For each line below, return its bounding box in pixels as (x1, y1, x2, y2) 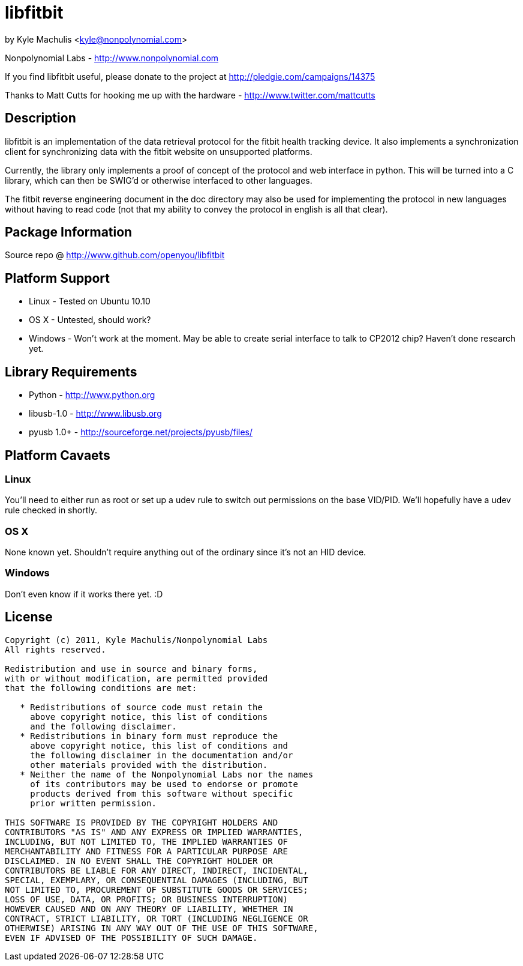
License (5, 609, 53, 625)
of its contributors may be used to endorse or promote (30, 779, 298, 789)
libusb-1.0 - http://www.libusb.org (29, 408, 162, 419)
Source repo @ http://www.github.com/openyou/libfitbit (5, 250, 225, 261)
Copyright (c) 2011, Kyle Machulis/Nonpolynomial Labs (5, 635, 268, 645)
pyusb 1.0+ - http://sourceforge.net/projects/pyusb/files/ (29, 427, 253, 438)
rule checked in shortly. (5, 505, 97, 516)
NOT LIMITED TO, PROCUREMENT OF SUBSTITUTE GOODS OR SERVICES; (5, 884, 308, 895)
